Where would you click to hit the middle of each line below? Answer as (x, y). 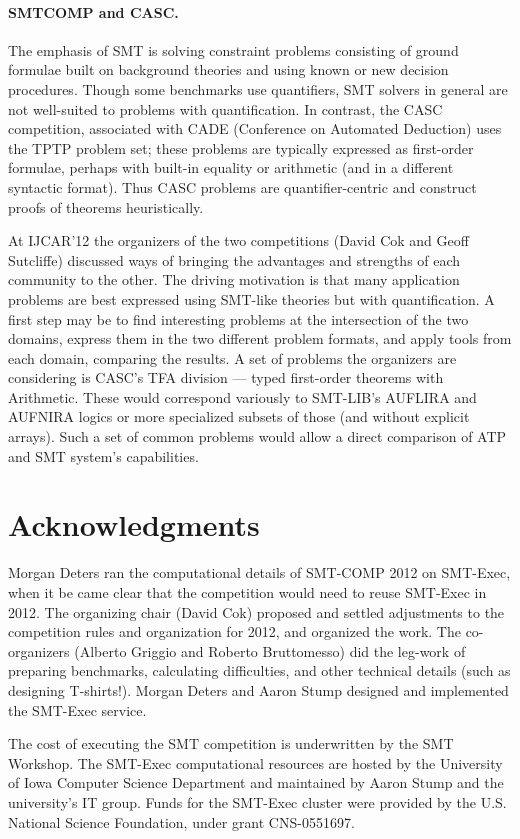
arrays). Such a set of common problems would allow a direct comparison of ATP (257, 436)
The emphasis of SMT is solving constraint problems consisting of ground (233, 49)
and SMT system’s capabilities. (103, 455)
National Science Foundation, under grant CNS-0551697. (181, 821)
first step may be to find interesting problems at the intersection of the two (238, 318)
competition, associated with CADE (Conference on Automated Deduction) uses (255, 128)
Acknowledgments (134, 524)
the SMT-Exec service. (77, 709)
